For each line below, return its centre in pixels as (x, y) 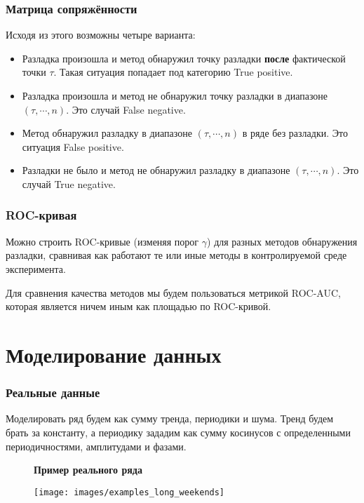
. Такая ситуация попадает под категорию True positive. (173, 72)
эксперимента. (36, 268)
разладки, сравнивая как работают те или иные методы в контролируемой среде (176, 255)
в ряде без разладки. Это (295, 133)
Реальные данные (53, 393)
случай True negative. (69, 183)
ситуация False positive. (73, 146)
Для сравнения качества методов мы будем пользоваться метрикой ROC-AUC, (173, 292)
